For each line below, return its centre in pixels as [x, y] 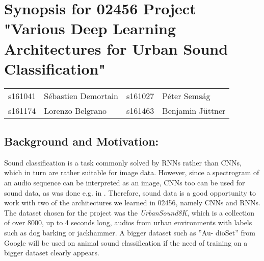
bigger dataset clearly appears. [52, 253]
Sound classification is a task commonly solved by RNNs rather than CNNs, [123, 162]
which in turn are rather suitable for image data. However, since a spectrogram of [132, 172]
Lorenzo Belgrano [75, 110]
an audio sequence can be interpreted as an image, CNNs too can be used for [125, 183]
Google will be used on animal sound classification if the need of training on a [126, 242]
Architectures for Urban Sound [116, 48]
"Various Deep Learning [90, 28]
